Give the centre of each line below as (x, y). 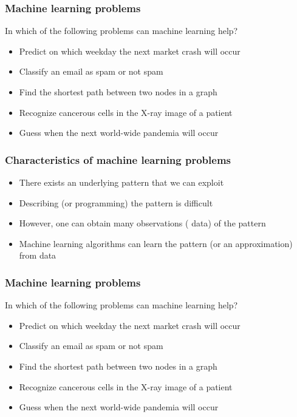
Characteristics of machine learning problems (118, 159)
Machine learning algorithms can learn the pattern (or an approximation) (156, 243)
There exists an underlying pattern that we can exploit (121, 182)
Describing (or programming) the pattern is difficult (116, 202)
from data (38, 255)
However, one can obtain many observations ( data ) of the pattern (142, 223)
